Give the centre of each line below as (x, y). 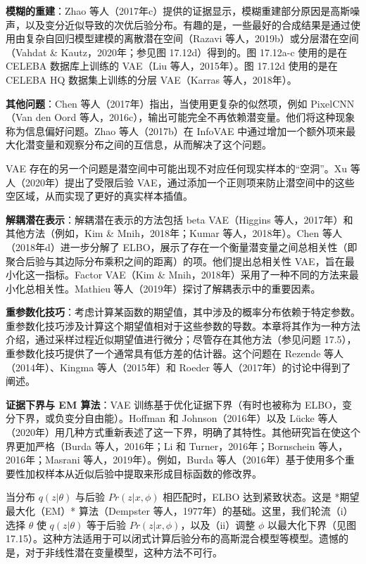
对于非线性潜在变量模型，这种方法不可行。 (124, 552)
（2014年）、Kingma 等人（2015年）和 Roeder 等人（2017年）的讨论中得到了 (178, 367)
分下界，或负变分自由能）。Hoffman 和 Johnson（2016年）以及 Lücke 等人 (172, 418)
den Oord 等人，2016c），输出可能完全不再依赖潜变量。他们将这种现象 (195, 117)
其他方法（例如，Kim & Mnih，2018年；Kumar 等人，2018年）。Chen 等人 (174, 233)
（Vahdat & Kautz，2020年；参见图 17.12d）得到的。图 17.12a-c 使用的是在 (177, 52)
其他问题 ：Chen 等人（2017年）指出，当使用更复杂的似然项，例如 (157, 103)
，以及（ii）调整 (218, 524)
